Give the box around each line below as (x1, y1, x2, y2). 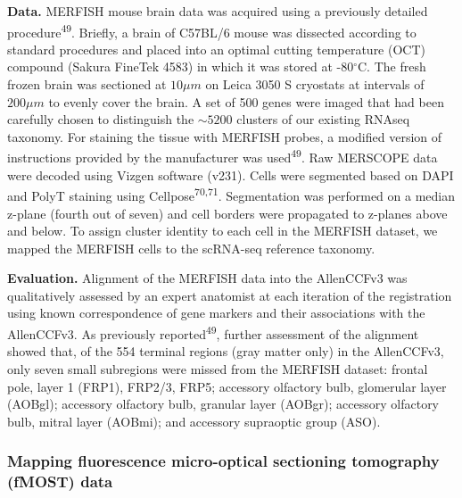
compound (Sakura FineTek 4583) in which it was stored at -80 (7, 57, 354, 76)
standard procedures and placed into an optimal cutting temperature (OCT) (7, 39, 425, 58)
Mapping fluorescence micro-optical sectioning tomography (7, 450, 440, 472)
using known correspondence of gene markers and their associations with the (7, 303, 425, 322)
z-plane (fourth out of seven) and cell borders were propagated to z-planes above (7, 203, 448, 222)
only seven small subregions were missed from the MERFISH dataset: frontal (7, 359, 428, 378)
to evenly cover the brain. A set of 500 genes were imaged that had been (48, 92, 444, 111)
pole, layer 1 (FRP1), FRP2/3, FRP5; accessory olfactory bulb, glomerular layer (7, 377, 447, 395)
